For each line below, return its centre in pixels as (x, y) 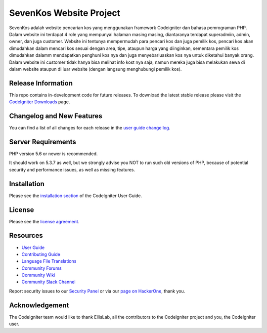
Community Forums (42, 268)
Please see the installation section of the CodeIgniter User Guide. (76, 196)
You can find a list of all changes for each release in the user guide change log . (90, 128)
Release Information (41, 83)
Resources (26, 235)
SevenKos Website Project (65, 13)
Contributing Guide (41, 254)
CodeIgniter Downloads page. (40, 102)
